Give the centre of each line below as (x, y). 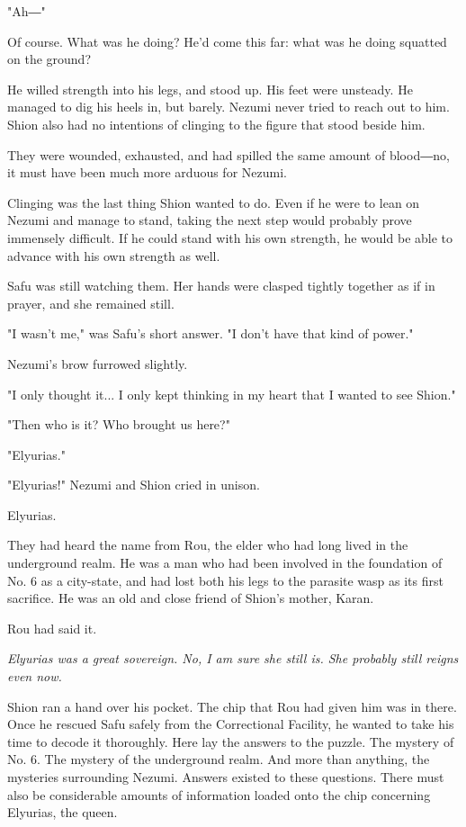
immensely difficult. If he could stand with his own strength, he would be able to (230, 237)
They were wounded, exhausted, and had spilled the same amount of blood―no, (229, 154)
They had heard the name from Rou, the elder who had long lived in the (208, 545)
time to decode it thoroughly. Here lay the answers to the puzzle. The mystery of (231, 741)
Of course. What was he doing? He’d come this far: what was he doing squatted (227, 41)
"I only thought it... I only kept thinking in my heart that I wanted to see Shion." (232, 394)
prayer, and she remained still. (91, 303)
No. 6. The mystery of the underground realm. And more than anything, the (219, 759)
